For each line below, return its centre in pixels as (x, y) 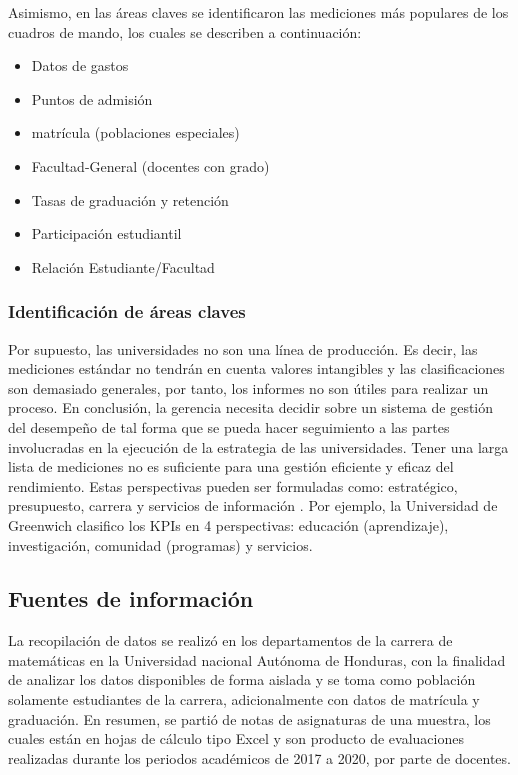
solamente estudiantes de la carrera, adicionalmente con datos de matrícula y (244, 699)
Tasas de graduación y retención (130, 199)
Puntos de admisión (92, 98)
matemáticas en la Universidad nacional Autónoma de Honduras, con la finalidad (257, 659)
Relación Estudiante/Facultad (123, 266)
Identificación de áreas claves (127, 311)
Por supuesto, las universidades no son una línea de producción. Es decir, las (243, 348)
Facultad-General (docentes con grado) (150, 165)
